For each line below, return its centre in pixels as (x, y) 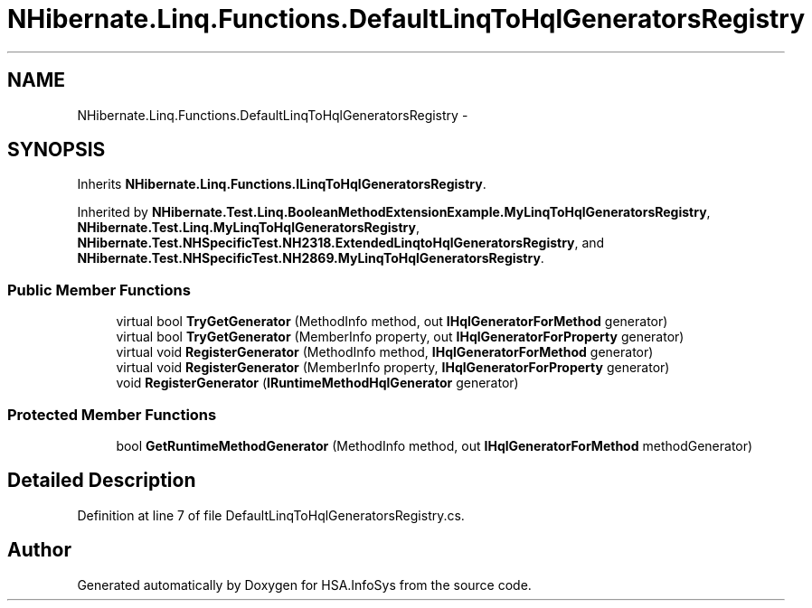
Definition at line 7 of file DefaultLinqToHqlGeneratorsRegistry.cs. (271, 515)
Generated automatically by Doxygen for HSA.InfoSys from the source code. (304, 585)
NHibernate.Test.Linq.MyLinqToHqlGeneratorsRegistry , (248, 228)
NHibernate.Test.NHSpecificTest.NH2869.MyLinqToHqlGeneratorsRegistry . (311, 258)
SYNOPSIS (57, 150)
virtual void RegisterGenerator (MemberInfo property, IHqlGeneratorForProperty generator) (393, 368)
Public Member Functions (99, 290)
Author (39, 550)
